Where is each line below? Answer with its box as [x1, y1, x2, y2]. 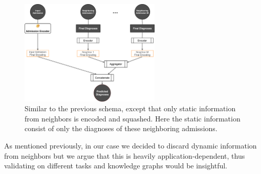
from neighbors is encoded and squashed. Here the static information [25, 113, 241, 123]
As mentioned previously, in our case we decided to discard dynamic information [4, 140, 257, 151]
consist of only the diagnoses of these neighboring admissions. [25, 123, 217, 134]
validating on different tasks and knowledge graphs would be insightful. [4, 160, 227, 171]
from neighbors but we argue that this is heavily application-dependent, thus [4, 150, 245, 161]
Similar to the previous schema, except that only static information [25, 103, 236, 114]
